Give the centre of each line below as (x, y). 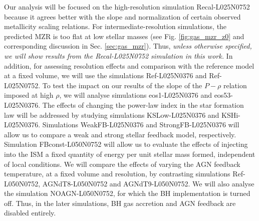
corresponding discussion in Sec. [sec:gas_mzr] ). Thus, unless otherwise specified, (128, 46)
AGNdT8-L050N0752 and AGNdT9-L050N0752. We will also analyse (148, 183)
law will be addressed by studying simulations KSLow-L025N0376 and (112, 115)
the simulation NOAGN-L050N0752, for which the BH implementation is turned (127, 193)
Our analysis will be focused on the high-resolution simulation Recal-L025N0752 (127, 7)
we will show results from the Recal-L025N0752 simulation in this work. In (118, 55)
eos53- (224, 95)
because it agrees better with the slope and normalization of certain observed (122, 16)
